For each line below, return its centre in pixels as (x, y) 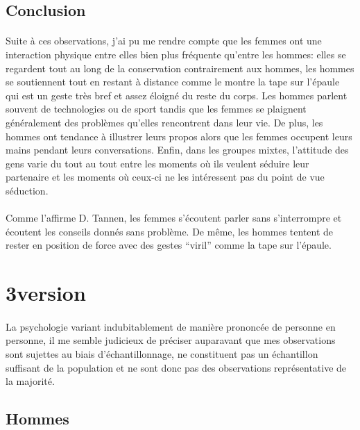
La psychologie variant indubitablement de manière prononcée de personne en (171, 326)
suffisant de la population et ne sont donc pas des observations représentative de (176, 367)
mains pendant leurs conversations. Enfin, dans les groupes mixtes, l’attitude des (177, 150)
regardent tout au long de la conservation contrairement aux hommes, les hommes (180, 68)
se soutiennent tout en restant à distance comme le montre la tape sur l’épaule (173, 82)
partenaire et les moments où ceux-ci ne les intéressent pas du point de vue (165, 177)
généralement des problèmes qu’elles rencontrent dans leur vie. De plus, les (164, 122)
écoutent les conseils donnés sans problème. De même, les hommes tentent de (170, 231)
